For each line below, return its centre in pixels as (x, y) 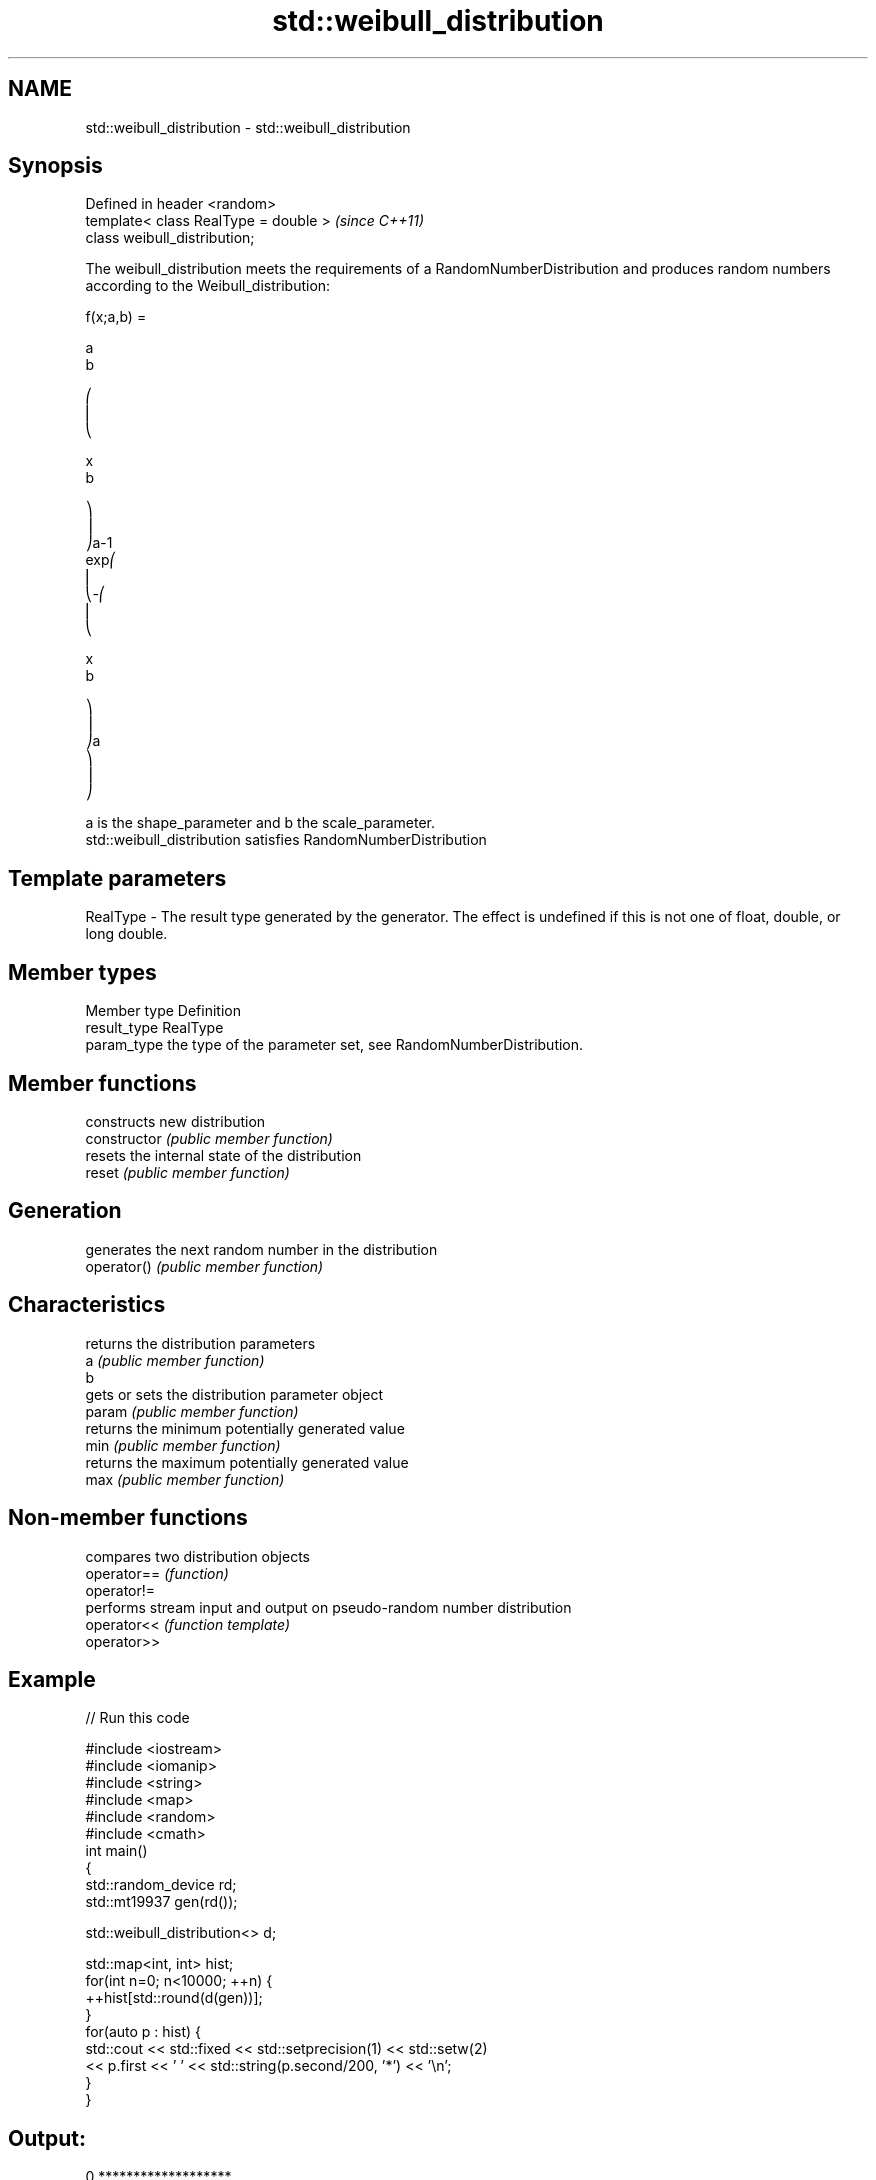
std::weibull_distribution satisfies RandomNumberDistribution (286, 840)
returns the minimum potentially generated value (245, 1428)
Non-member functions (128, 1518)
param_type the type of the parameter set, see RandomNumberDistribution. (334, 1045)
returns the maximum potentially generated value (247, 1462)
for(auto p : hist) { (143, 2032)
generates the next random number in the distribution (261, 1249)
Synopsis (55, 166)
